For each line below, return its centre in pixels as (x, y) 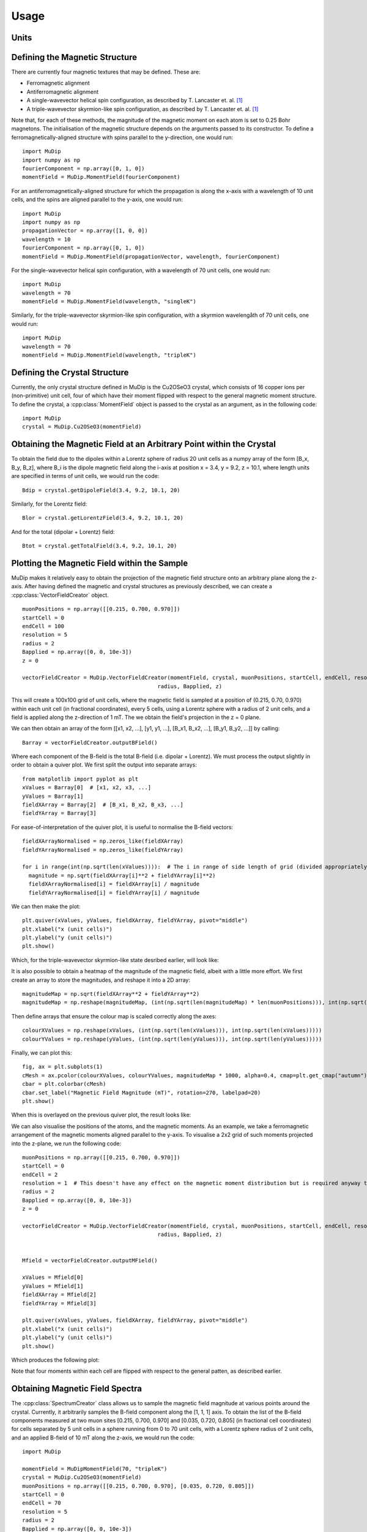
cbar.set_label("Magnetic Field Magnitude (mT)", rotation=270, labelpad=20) (142, 1093)
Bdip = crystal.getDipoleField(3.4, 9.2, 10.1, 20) (101, 490)
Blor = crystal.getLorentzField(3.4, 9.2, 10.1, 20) (103, 518)
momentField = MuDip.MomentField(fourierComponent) (101, 177)
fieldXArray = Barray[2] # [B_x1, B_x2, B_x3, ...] (103, 805)
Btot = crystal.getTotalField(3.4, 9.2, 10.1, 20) (100, 546)
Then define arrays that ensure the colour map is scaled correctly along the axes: (114, 1016)
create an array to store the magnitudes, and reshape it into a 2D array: (101, 980)
